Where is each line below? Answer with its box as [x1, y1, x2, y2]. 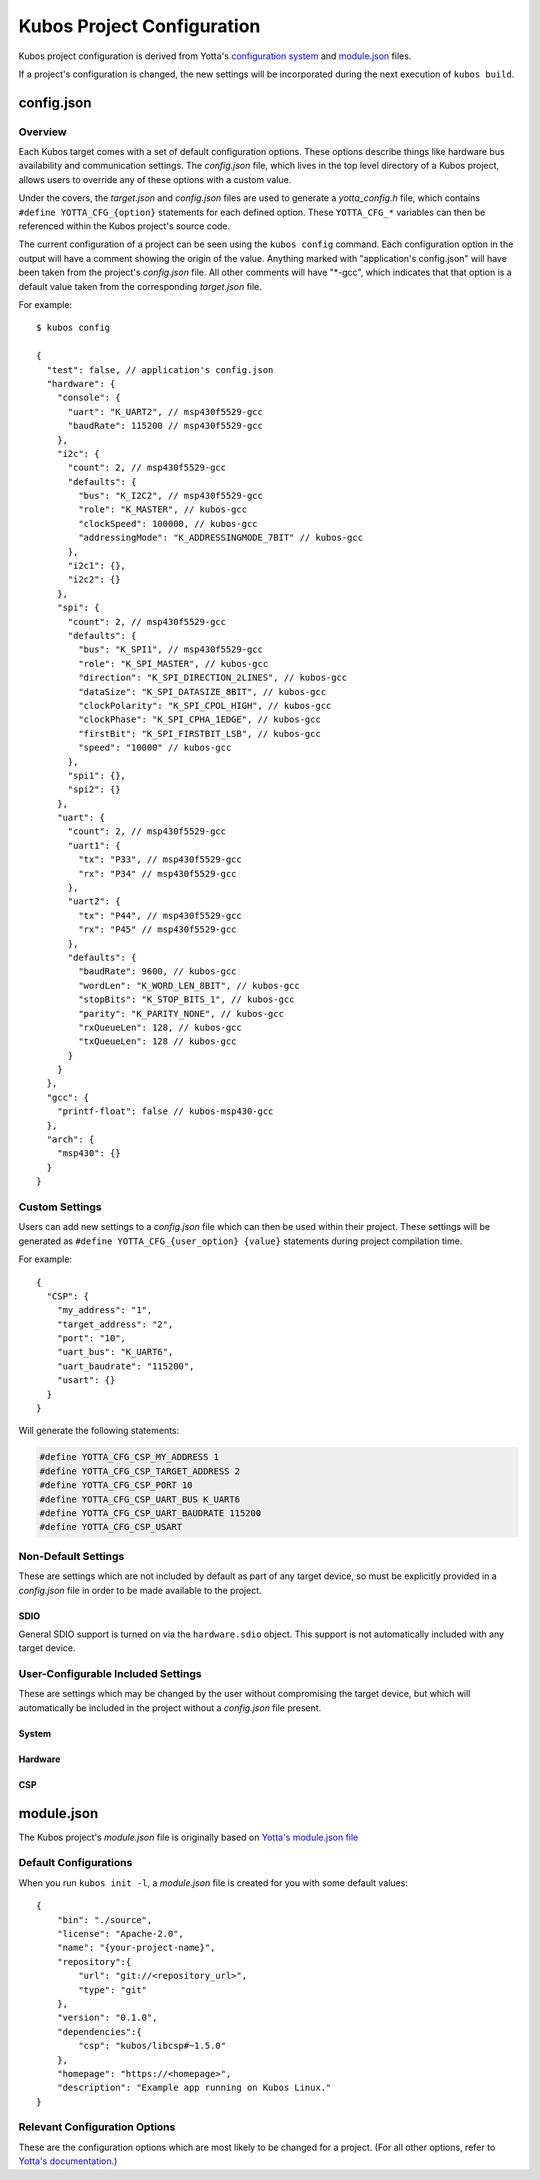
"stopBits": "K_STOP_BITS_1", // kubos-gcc [78, 994, 295, 1005]
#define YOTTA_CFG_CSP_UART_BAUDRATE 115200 [39, 1507, 262, 1519]
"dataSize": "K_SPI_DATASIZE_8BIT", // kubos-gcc [78, 686, 327, 697]
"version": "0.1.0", [56, 2012, 158, 2024]
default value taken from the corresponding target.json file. [18, 280, 262, 292]
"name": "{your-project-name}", [56, 1942, 216, 1954]
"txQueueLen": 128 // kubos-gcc [78, 1036, 237, 1047]
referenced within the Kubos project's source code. [18, 220, 231, 232]
